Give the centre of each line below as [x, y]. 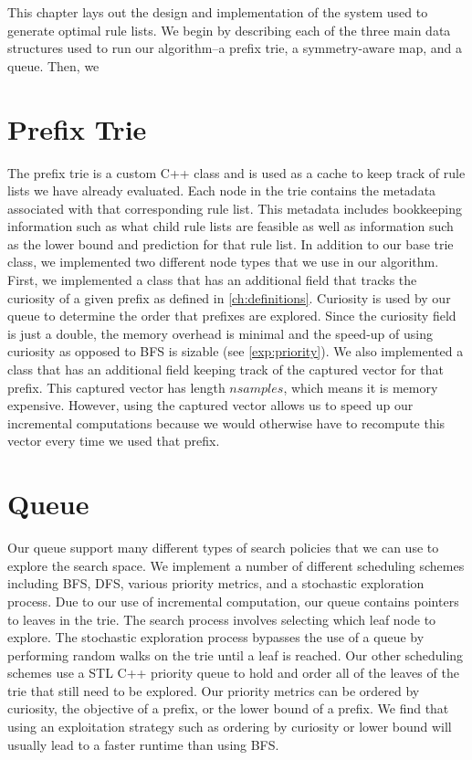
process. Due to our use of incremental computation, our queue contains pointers [233, 601]
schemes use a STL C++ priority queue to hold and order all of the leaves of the [233, 673]
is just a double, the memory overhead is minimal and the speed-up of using [220, 333]
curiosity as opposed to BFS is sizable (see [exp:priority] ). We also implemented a [236, 351]
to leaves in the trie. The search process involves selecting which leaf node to [222, 619]
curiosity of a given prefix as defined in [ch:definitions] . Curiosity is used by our [229, 297]
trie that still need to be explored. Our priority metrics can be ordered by [214, 690]
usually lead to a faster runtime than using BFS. [143, 744]
